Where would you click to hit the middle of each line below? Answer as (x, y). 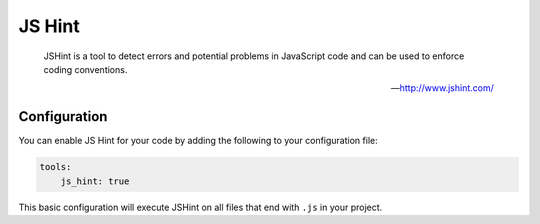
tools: (55, 167)
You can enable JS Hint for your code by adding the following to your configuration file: (198, 141)
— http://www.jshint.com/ (442, 88)
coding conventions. (85, 69)
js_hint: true (95, 181)
